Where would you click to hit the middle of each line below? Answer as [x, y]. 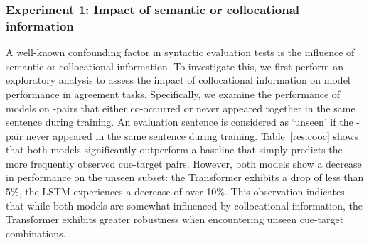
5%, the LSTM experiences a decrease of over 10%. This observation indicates [175, 191]
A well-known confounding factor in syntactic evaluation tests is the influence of [180, 52]
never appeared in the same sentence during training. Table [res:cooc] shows [192, 135]
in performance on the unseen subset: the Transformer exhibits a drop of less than [185, 177]
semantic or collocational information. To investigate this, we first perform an [175, 66]
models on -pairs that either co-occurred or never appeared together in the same [181, 108]
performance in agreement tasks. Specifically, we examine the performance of [173, 93]
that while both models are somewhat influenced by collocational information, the [184, 205]
